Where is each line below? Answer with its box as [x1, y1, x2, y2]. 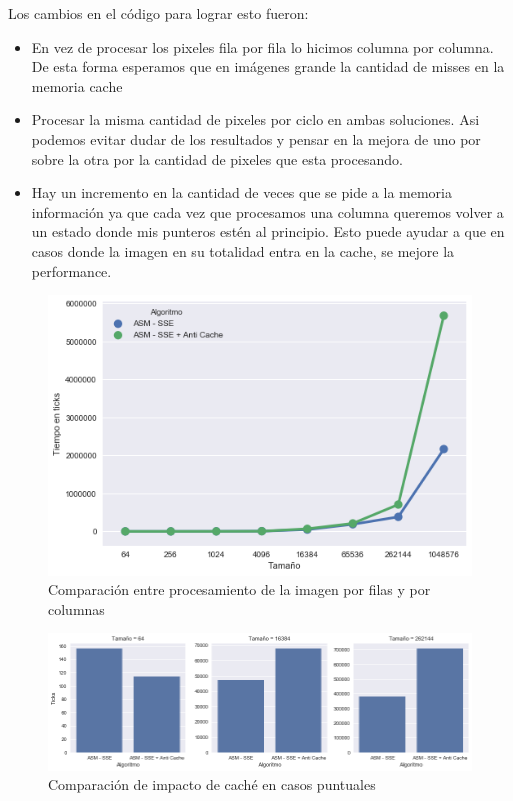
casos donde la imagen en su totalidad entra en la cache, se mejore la [31, 240, 455, 261]
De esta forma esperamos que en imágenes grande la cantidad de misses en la [31, 56, 505, 77]
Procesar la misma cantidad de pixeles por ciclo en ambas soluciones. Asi [31, 109, 480, 130]
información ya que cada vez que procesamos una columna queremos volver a [31, 201, 504, 222]
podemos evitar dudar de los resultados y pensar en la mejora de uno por [31, 128, 481, 149]
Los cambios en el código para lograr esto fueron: [8, 3, 309, 23]
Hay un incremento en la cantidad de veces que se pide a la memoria [31, 182, 452, 203]
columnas [48, 598, 105, 619]
